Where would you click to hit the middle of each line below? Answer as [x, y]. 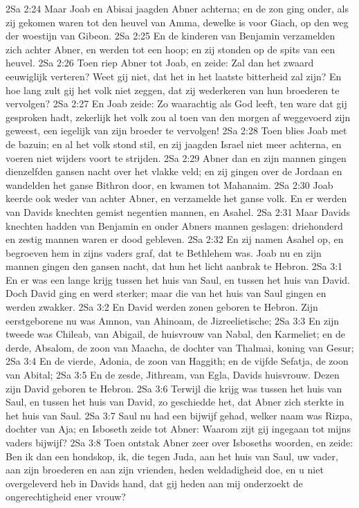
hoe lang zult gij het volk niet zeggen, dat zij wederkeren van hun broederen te [173, 90]
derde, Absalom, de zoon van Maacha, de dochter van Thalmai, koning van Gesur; [180, 347]
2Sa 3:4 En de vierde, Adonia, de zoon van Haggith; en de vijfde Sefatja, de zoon [177, 361]
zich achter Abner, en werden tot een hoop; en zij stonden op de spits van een [171, 49]
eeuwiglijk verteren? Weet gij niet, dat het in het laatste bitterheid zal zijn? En [174, 76]
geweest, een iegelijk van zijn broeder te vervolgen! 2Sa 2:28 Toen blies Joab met [176, 130]
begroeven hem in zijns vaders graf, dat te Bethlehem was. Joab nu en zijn [164, 252]
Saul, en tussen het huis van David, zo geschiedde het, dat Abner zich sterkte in [175, 402]
